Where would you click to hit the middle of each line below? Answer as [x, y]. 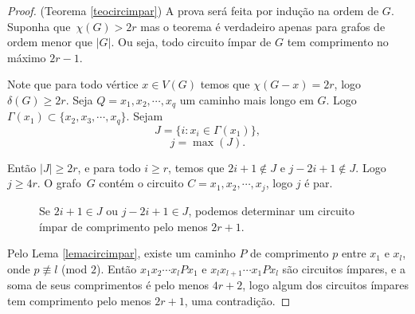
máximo [27, 57]
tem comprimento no [338, 42]
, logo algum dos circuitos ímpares [325, 285]
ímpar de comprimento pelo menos [123, 226]
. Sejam [145, 116]
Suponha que [39, 26]
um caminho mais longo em [247, 99]
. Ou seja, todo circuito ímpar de [191, 42]
